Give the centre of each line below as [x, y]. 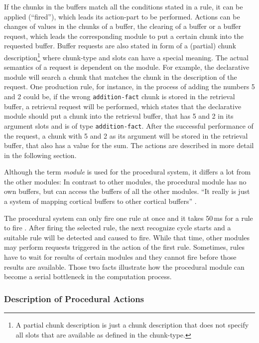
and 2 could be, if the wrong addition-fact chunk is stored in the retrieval [120, 96]
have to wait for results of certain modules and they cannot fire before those [120, 257]
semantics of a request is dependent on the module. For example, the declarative [127, 67]
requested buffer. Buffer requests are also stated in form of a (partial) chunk [120, 46]
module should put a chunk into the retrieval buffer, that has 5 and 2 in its [119, 116]
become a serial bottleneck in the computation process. [88, 276]
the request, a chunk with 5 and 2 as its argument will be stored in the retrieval [126, 135]
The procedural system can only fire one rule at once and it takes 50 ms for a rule [129, 218]
